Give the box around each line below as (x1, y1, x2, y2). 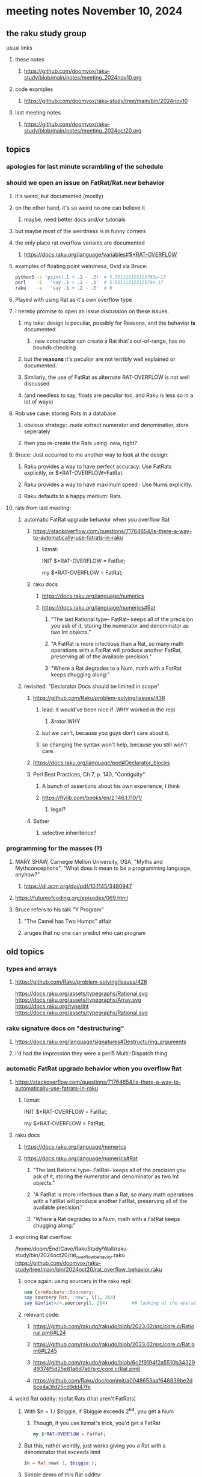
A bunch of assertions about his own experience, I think (41, 782, 180, 790)
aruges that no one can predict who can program (23, 929, 146, 936)
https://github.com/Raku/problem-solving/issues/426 (14, 978, 147, 985)
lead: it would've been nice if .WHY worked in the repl (41, 706, 176, 713)
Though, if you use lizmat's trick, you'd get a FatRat (32, 1419, 161, 1426)
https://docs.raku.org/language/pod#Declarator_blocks (32, 759, 170, 766)
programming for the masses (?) (6, 845, 103, 853)
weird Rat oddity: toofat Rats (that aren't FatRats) (14, 1395, 136, 1402)
